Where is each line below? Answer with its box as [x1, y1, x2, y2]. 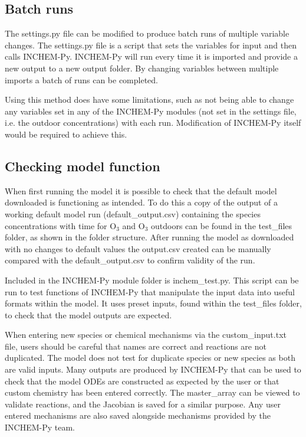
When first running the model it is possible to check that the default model [5, 184, 277, 197]
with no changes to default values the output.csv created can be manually [5, 242, 271, 255]
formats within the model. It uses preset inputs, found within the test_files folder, [5, 297, 302, 309]
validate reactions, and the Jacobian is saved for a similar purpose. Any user [5, 397, 281, 410]
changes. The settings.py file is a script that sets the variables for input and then [5, 38, 297, 51]
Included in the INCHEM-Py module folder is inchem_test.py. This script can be [5, 273, 299, 286]
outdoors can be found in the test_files [150, 219, 292, 231]
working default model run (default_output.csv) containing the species [5, 207, 261, 220]
